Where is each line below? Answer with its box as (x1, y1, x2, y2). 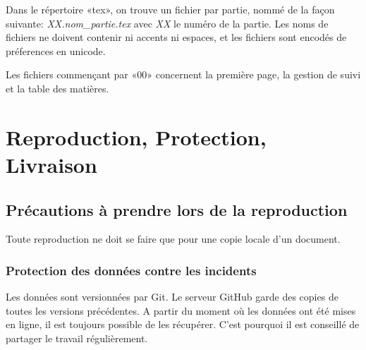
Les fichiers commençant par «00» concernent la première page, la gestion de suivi (6, 67, 361, 82)
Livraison (6, 150, 97, 179)
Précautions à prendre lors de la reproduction (6, 198, 348, 220)
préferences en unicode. (6, 43, 106, 58)
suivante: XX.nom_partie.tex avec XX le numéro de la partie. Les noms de (6, 16, 329, 30)
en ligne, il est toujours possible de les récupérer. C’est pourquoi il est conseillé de (6, 317, 360, 332)
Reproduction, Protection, (6, 122, 267, 151)
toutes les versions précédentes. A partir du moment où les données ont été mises (6, 303, 356, 318)
